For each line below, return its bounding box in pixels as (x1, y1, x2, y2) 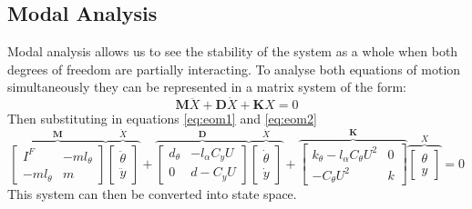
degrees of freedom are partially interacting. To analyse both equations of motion (7, 59, 461, 78)
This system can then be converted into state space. (7, 184, 297, 204)
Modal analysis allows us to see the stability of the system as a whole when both (7, 42, 458, 61)
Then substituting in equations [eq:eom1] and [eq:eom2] (7, 109, 317, 128)
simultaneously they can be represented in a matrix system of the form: (7, 77, 407, 96)
